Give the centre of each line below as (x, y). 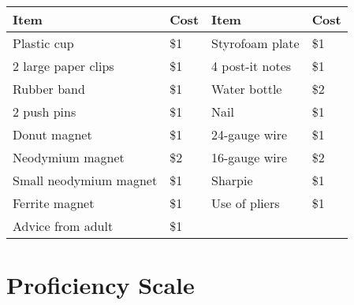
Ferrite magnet (54, 203)
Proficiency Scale (101, 285)
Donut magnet (52, 134)
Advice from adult (63, 226)
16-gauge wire (250, 157)
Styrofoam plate (255, 43)
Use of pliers (246, 203)
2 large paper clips (63, 66)
